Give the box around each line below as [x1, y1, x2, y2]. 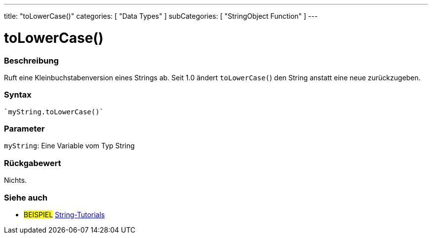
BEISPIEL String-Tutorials [24, 210, 105, 219]
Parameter [4, 124, 45, 134]
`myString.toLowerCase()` [4, 107, 104, 116]
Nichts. [4, 176, 27, 185]
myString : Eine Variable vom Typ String [4, 141, 135, 150]
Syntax [4, 90, 32, 100]
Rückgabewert [4, 158, 61, 168]
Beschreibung [4, 55, 59, 66]
